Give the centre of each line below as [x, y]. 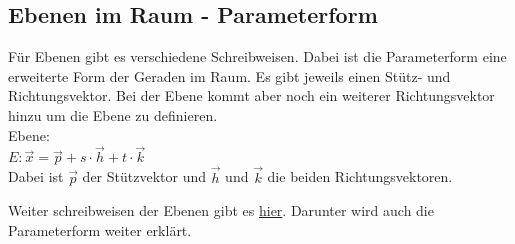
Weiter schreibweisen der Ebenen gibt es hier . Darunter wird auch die [221, 210]
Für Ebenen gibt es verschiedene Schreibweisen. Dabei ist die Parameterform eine [257, 56]
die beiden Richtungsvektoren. [360, 176]
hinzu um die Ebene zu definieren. [113, 114]
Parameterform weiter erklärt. [100, 229]
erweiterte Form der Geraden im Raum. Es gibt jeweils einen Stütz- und [229, 75]
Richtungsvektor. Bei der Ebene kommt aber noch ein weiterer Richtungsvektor [251, 95]
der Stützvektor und [144, 176]
